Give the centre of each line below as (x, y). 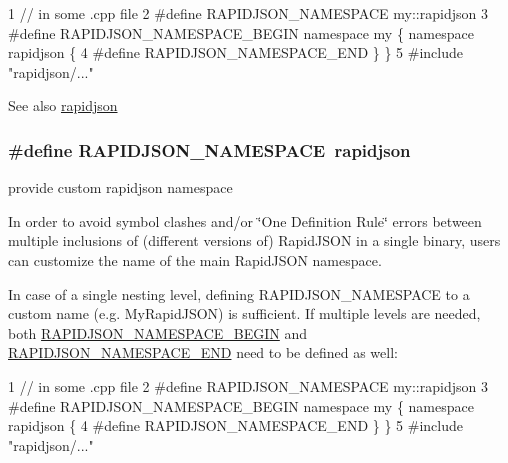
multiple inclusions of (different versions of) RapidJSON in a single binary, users (254, 240)
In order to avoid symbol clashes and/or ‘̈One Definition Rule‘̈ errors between (245, 220)
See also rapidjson (63, 105)
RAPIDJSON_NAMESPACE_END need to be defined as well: (203, 352)
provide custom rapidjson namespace (120, 187)
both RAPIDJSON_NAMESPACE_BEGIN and (158, 332)
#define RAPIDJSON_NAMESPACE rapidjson (209, 149)
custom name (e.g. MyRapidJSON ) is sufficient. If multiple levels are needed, (244, 313)
